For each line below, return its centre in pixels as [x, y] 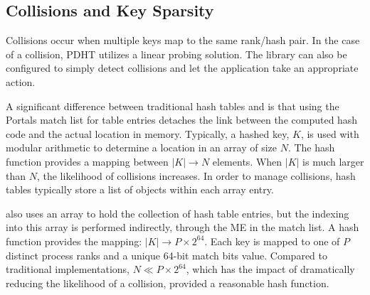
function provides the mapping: [74, 241]
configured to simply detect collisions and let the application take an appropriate [182, 68]
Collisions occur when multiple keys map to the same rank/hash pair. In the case [183, 40]
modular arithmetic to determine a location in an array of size [141, 147]
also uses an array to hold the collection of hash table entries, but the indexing [178, 213]
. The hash [311, 147]
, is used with [330, 133]
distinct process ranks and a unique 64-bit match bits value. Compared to [167, 255]
